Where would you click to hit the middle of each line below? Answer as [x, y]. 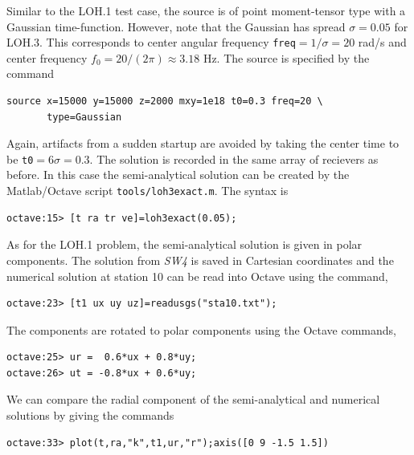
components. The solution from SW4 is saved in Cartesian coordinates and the [200, 260]
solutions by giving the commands [90, 415]
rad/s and [382, 42]
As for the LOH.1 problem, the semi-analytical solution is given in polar [184, 244]
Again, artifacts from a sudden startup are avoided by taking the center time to [203, 143]
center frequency [47, 57]
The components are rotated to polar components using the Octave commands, [201, 329]
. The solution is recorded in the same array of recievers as [234, 158]
